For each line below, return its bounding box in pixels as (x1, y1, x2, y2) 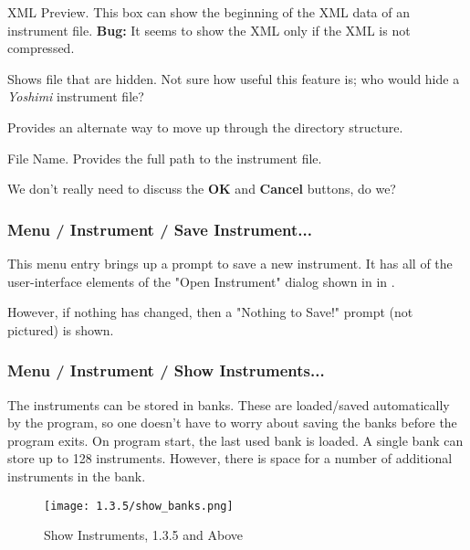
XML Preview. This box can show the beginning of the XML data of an (7, 3, 411, 21)
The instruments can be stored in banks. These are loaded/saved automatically (7, 395, 450, 414)
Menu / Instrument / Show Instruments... (7, 359, 325, 382)
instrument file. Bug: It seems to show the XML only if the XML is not (7, 20, 411, 39)
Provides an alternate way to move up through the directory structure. (7, 117, 403, 136)
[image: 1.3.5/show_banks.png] (44, 499, 234, 513)
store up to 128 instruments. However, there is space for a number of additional (7, 449, 453, 468)
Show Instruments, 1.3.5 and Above (44, 525, 243, 545)
